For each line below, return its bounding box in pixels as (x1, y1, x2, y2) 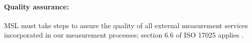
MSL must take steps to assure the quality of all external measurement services (4, 20, 248, 30)
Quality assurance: (4, 1, 69, 11)
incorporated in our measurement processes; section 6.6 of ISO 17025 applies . (4, 30, 244, 40)
